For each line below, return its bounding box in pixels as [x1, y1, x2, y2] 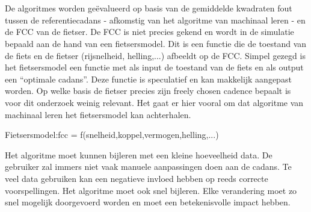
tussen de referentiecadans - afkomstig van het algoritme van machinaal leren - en [5, 13, 306, 26]
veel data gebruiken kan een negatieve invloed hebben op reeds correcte [5, 172, 268, 184]
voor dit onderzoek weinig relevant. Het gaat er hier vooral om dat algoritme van [5, 96, 304, 108]
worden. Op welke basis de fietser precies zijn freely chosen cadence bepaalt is [5, 84, 291, 97]
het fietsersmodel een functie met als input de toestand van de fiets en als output [5, 61, 304, 73]
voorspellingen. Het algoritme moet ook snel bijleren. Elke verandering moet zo [5, 184, 297, 196]
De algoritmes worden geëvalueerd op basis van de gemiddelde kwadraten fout [5, 2, 292, 14]
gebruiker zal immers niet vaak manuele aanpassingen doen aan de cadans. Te [5, 160, 292, 173]
